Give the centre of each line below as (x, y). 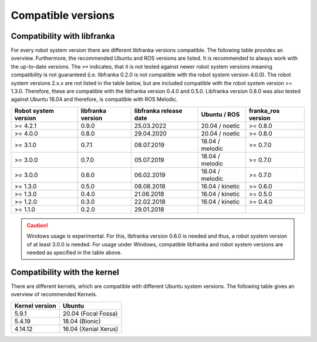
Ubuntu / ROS (220, 114)
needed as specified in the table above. (75, 252)
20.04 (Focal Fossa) (90, 313)
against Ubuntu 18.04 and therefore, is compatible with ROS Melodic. (94, 99)
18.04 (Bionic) (82, 321)
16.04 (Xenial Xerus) (90, 329)
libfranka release (158, 110)
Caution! (38, 225)
